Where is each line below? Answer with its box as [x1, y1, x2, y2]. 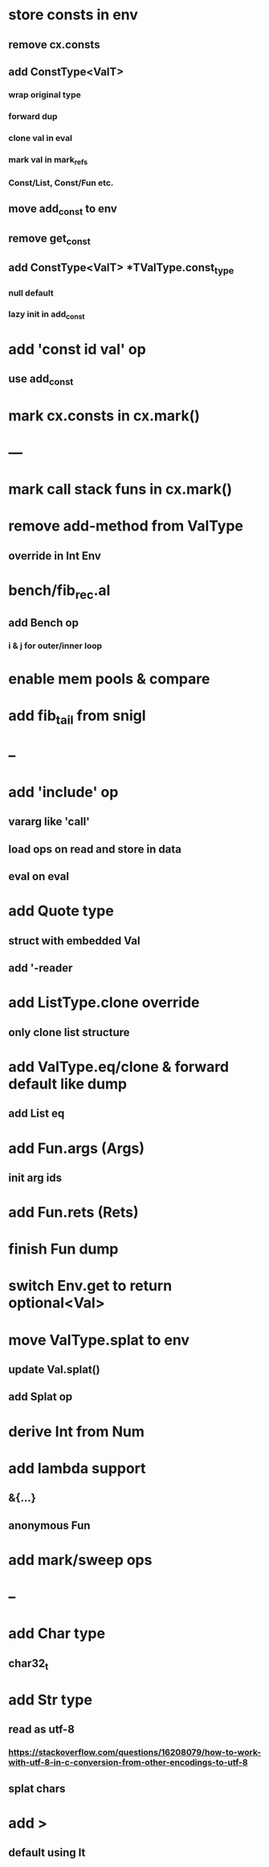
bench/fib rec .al [8, 581, 111, 602]
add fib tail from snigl [8, 707, 146, 728]
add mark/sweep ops [8, 1551, 153, 1569]
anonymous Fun [8, 1518, 91, 1532]
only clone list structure [8, 1025, 130, 1039]
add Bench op [8, 616, 79, 630]
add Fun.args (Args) [8, 1139, 145, 1157]
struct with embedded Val [8, 934, 141, 948]
